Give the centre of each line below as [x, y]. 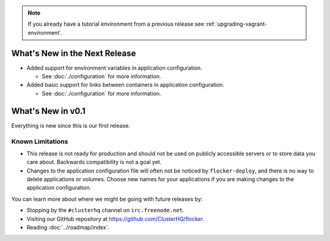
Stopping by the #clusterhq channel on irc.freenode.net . [105, 210]
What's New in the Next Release [74, 53]
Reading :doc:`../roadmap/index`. [68, 228]
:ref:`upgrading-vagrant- [236, 24]
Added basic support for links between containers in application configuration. [126, 85]
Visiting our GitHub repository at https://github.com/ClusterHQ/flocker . [116, 219]
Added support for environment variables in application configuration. [115, 68]
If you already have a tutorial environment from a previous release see [116, 24]
